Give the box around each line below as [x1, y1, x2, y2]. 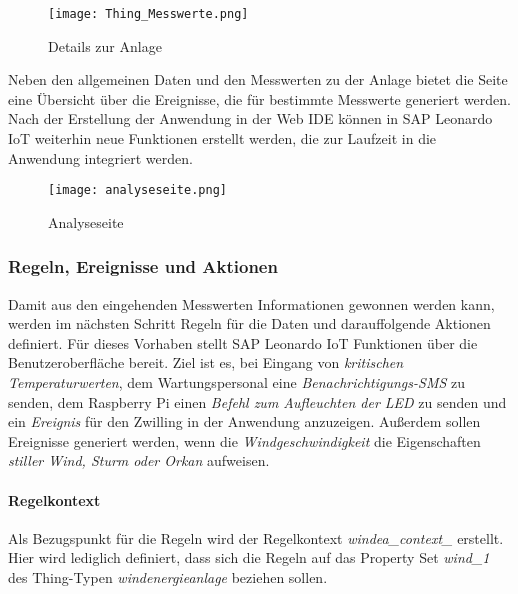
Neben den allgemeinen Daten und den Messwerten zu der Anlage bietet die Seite [8, 69, 508, 90]
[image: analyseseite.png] [48, 183, 227, 198]
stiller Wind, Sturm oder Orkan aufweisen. [8, 450, 270, 471]
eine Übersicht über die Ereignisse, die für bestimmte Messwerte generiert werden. [8, 88, 511, 109]
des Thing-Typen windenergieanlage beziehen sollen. [8, 567, 328, 588]
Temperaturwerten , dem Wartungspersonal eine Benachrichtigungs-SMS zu [8, 372, 466, 393]
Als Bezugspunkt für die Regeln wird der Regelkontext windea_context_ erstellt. [8, 527, 504, 548]
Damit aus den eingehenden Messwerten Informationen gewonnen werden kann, [8, 293, 495, 314]
